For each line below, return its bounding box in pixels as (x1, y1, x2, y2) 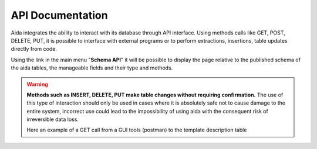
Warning (26, 81, 48, 88)
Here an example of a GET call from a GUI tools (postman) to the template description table (26, 126, 247, 134)
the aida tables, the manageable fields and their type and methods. (11, 64, 173, 71)
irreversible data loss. (26, 116, 79, 123)
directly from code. (11, 46, 57, 53)
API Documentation (11, 9, 108, 22)
